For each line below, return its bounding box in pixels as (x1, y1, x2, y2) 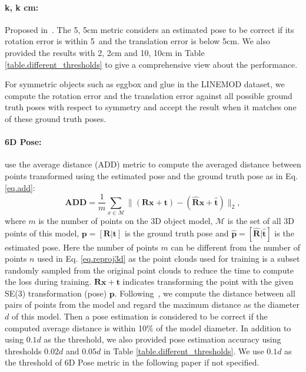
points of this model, (5, 226, 79, 239)
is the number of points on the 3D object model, (38, 214, 213, 226)
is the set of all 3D (227, 214, 294, 226)
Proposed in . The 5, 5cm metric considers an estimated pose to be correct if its (5, 23, 294, 35)
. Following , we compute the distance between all (114, 287, 295, 299)
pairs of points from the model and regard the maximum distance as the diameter (5, 298, 300, 311)
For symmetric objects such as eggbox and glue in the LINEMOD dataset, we (5, 78, 285, 90)
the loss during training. (5, 275, 92, 288)
